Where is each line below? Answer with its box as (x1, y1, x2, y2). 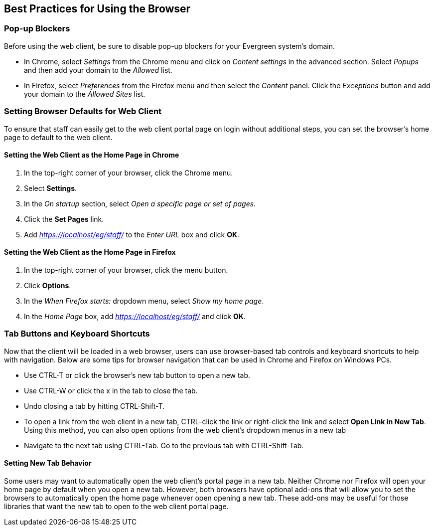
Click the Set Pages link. (24, 214, 104, 223)
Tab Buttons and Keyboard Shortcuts (4, 329, 150, 339)
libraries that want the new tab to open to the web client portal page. (4, 502, 229, 511)
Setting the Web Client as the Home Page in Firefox (4, 248, 176, 257)
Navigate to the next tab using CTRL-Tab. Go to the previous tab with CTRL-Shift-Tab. (24, 441, 304, 450)
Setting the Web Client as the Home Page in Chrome (4, 151, 179, 160)
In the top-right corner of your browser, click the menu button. (24, 265, 228, 274)
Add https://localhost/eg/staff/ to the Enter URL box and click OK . (24, 230, 240, 239)
